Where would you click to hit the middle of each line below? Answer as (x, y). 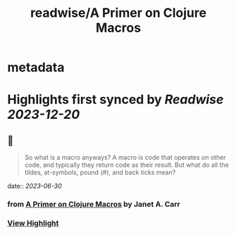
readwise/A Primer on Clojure (118, 13)
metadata (36, 68)
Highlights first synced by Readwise (116, 100)
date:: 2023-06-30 (35, 186)
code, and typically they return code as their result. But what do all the (126, 165)
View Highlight (33, 223)
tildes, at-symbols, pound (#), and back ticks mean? (100, 172)
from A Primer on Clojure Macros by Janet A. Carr (94, 204)
